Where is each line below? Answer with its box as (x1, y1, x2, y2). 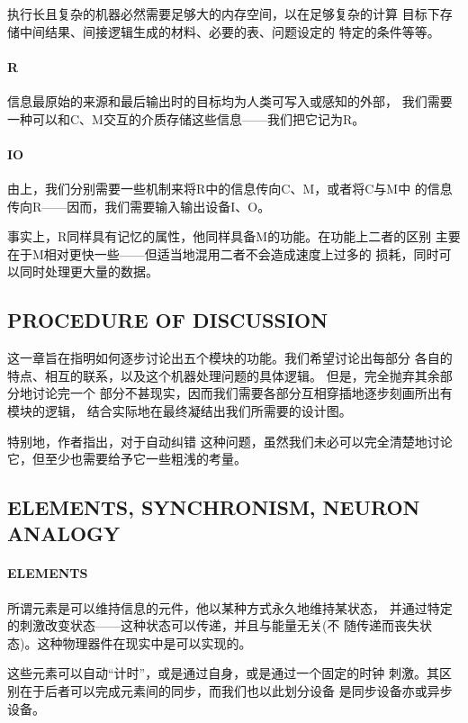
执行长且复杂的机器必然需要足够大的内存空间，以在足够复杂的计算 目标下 (7, 5, 440, 23)
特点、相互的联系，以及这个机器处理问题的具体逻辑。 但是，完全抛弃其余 (7, 366, 440, 384)
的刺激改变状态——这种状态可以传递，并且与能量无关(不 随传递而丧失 (7, 616, 420, 635)
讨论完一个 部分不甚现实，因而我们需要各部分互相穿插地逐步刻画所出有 (31, 384, 453, 402)
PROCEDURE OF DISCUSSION (7, 306, 328, 334)
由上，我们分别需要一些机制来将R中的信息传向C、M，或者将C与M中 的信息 (7, 178, 453, 197)
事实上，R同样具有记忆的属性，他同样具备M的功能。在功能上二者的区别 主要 (7, 227, 461, 246)
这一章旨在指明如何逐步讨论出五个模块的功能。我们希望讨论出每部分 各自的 (7, 348, 453, 367)
